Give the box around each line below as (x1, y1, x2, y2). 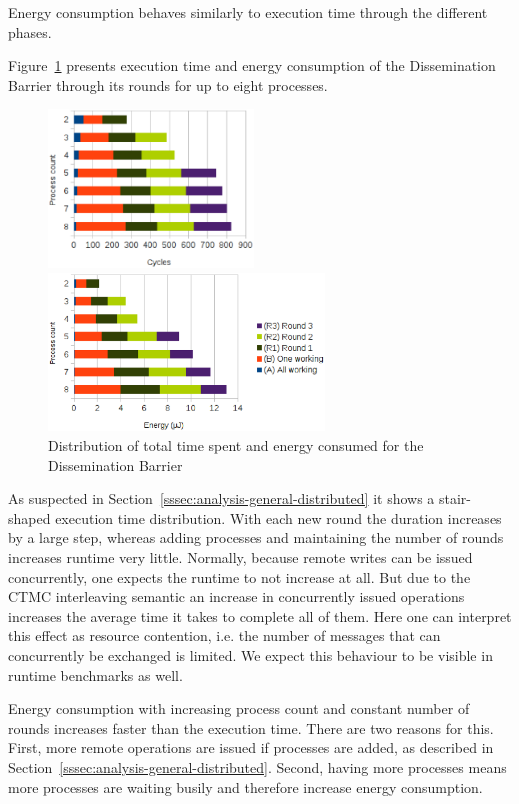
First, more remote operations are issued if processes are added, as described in (8, 737, 494, 758)
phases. (8, 21, 52, 42)
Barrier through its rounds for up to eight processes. (8, 74, 328, 95)
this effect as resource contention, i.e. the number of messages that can (8, 625, 441, 646)
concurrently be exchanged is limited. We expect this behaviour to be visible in (8, 644, 493, 665)
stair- (439, 488, 472, 509)
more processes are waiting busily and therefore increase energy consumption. (8, 776, 483, 797)
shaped (8, 507, 51, 528)
